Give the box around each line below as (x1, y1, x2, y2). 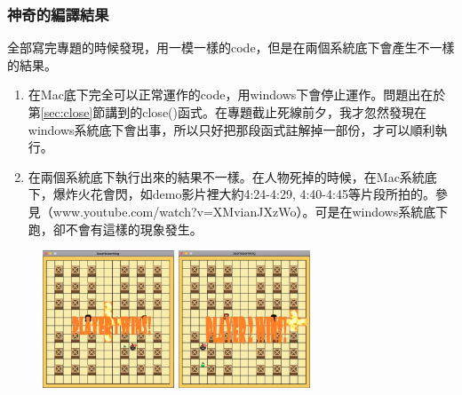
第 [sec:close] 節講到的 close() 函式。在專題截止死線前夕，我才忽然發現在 (28, 103, 426, 121)
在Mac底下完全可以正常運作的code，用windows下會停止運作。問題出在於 (28, 85, 446, 104)
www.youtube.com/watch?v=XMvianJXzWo (52, 201, 297, 220)
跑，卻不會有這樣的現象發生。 (28, 219, 203, 238)
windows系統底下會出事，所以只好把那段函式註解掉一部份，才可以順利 (28, 120, 435, 138)
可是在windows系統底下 (315, 201, 449, 220)
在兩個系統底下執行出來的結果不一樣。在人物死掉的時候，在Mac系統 (28, 167, 425, 186)
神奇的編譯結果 (7, 3, 109, 25)
